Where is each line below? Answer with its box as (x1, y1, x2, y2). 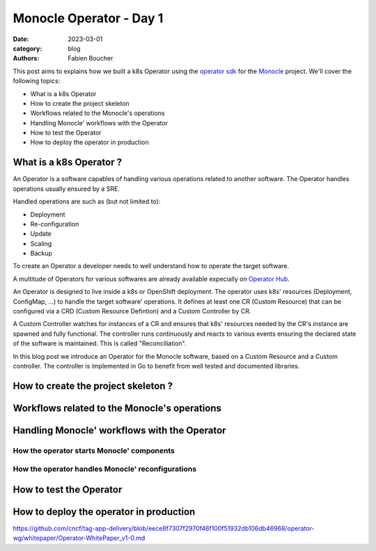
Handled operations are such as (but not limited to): (13, 197, 161, 205)
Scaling (30, 239, 52, 247)
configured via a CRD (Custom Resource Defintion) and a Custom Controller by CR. (13, 307, 251, 316)
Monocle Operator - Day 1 (13, 10, 164, 26)
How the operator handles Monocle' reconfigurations (13, 464, 197, 474)
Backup (30, 249, 52, 258)
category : (13, 44, 42, 52)
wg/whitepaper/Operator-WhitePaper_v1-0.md (13, 534, 146, 543)
